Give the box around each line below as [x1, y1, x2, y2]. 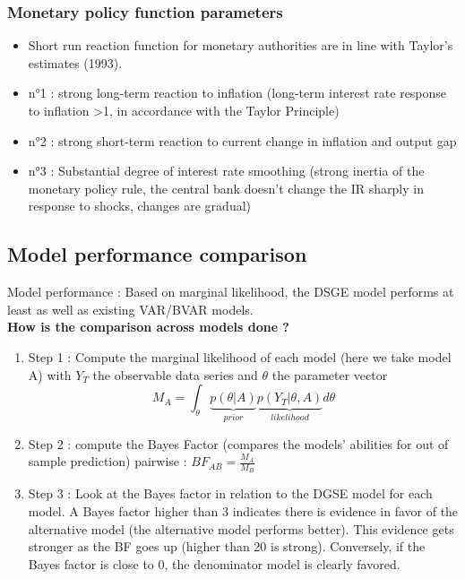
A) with [28, 365, 72, 384]
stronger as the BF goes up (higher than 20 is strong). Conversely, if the [28, 537, 426, 556]
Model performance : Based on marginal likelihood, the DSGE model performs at [7, 282, 454, 301]
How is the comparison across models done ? [7, 317, 289, 336]
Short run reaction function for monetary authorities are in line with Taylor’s [28, 36, 453, 55]
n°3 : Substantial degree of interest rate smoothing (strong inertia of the [28, 161, 425, 180]
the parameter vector [271, 365, 388, 384]
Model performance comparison [7, 240, 307, 268]
